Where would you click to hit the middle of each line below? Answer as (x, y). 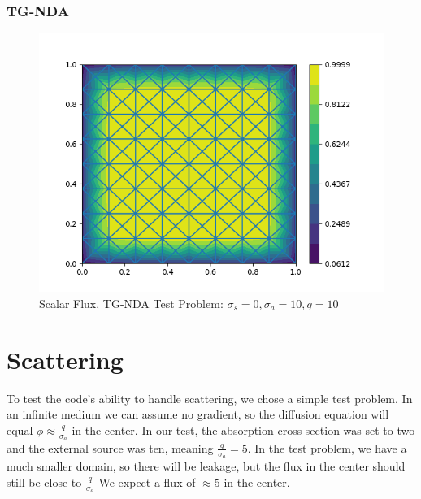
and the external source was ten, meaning (110, 447)
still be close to (44, 482)
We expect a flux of (147, 482)
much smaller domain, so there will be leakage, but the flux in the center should (206, 466)
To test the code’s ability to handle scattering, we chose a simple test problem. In (210, 398)
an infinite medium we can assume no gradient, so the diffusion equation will (198, 414)
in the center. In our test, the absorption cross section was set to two (243, 430)
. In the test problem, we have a (327, 447)
